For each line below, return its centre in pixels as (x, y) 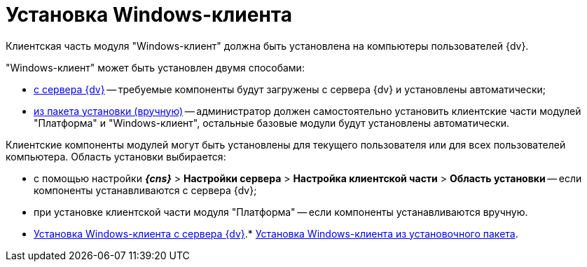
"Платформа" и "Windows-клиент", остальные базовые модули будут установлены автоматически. (272, 123)
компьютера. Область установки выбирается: (116, 156)
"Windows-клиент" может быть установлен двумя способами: (155, 67)
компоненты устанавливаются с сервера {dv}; (145, 190)
